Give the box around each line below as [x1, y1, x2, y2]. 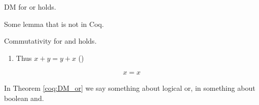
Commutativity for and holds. [4, 36, 97, 46]
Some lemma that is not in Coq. [4, 18, 104, 29]
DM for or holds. [4, 2, 56, 12]
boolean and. [4, 93, 44, 103]
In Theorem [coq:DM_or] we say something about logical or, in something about [4, 83, 255, 93]
